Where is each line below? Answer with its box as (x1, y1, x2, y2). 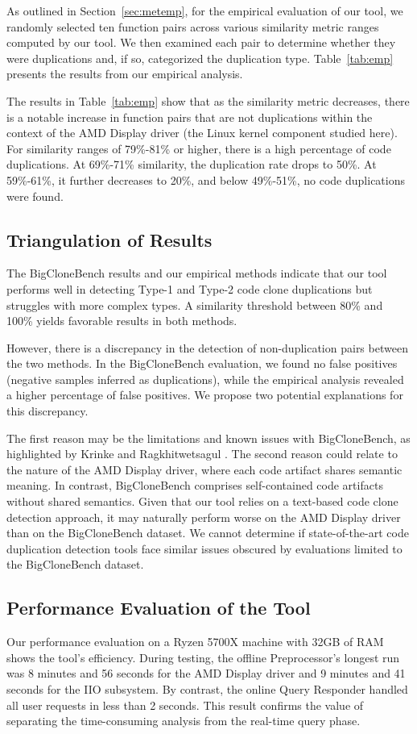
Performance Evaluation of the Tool (6, 595, 311, 620)
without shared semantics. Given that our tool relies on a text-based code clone (6, 493, 398, 510)
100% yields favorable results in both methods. (6, 312, 237, 329)
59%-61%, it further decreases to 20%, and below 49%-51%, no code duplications (6, 171, 405, 188)
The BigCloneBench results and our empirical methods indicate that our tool (6, 265, 387, 282)
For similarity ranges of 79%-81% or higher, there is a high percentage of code (6, 140, 391, 156)
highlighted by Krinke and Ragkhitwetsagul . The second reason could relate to (6, 445, 398, 462)
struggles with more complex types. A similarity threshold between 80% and (6, 296, 383, 313)
